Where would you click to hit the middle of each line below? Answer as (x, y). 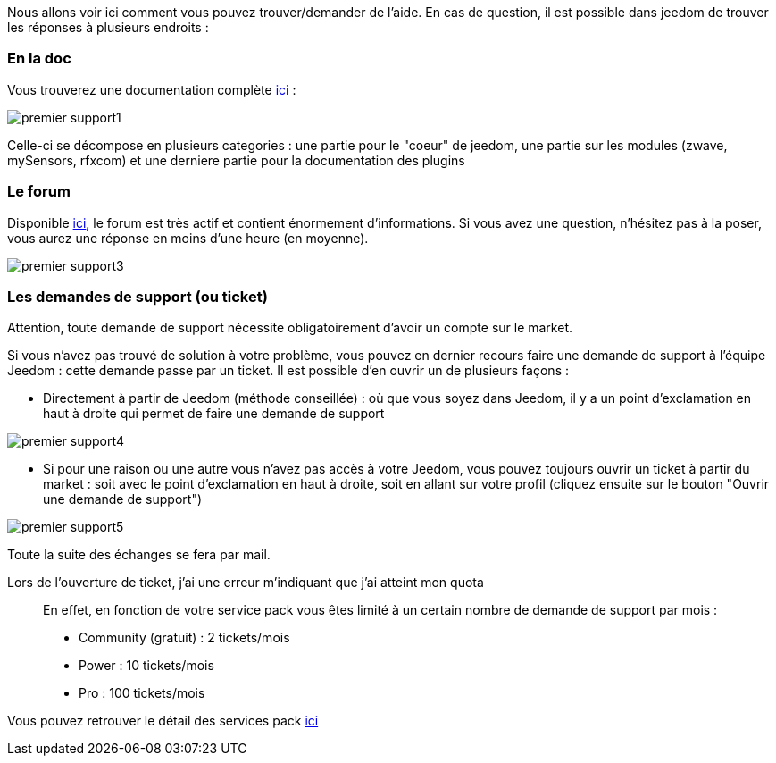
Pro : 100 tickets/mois (142, 693)
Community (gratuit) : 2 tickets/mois (184, 638)
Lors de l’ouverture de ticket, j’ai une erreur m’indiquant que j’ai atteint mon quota (246, 583)
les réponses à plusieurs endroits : (108, 27)
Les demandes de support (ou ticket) (138, 296)
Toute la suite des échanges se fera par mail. (139, 555)
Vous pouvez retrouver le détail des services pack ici (163, 721)
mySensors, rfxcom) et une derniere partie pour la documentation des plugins (236, 160)
